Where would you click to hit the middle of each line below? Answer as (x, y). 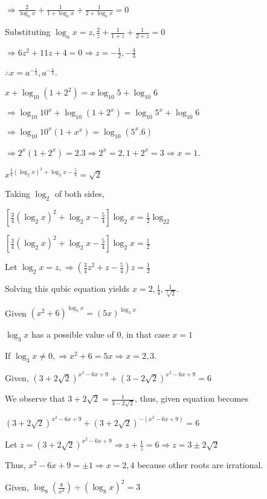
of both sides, (79, 194)
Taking (18, 194)
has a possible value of (73, 334)
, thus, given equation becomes (191, 398)
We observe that (35, 398)
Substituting (28, 32)
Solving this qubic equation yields (67, 288)
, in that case (145, 334)
